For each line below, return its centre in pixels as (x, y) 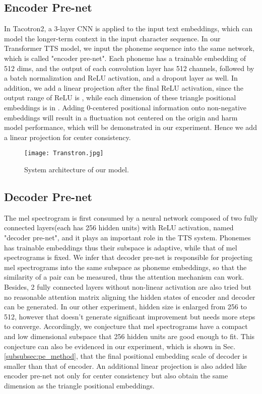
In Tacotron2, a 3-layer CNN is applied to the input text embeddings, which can (128, 28)
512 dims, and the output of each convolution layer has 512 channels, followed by (129, 68)
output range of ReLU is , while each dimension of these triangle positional (120, 97)
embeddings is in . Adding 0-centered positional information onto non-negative (125, 107)
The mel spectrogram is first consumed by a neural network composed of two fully (131, 217)
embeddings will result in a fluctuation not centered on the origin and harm (121, 117)
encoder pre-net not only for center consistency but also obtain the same (116, 376)
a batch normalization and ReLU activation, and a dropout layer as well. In (121, 78)
